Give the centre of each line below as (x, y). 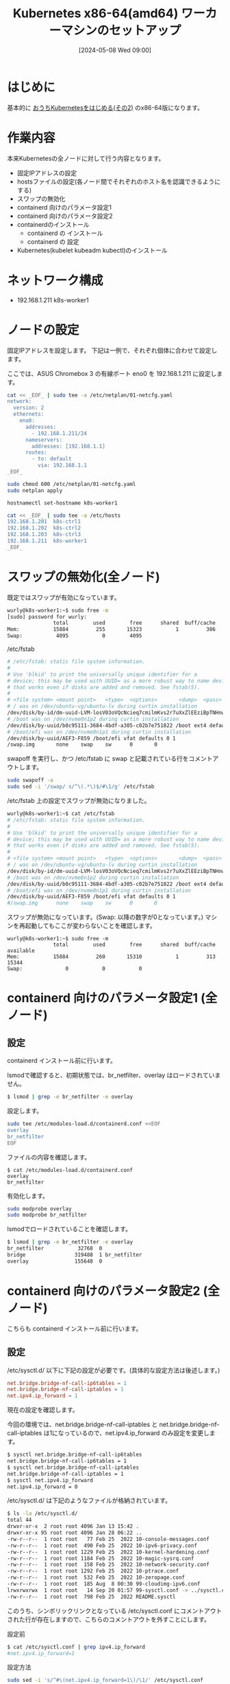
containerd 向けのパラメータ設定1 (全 (112, 998)
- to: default (52, 459)
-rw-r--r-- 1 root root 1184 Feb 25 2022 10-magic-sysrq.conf (101, 1558)
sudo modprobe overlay (39, 1209)
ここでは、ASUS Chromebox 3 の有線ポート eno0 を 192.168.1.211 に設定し (112, 373)
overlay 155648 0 (55, 1261)
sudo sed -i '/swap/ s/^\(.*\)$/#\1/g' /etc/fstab (81, 787)
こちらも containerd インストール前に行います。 (75, 1328)
